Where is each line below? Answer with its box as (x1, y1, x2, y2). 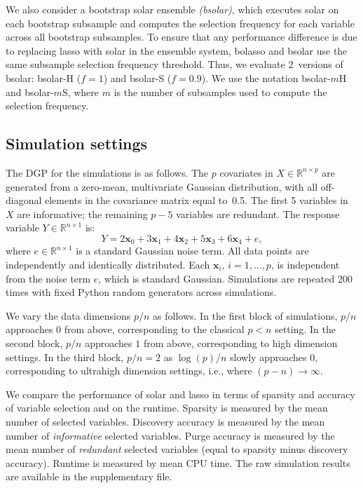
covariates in (219, 165, 273, 179)
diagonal (6, 193, 42, 208)
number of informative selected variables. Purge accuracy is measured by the (6, 428, 335, 442)
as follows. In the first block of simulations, (153, 308, 338, 323)
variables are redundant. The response (176, 206, 340, 221)
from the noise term (6, 271, 91, 285)
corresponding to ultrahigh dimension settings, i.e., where (6, 363, 252, 378)
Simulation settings (6, 133, 148, 154)
